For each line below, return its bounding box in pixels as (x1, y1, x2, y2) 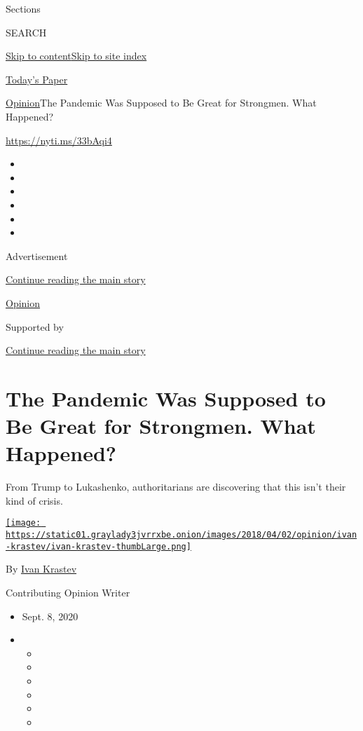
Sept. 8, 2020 (22, 608, 78, 623)
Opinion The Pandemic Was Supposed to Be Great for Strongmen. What (6, 95, 317, 110)
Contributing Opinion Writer (6, 585, 130, 599)
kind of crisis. (6, 493, 63, 507)
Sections (6, 1, 41, 15)
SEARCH (6, 25, 47, 39)
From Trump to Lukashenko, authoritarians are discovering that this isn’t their (6, 479, 346, 494)
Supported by (6, 319, 64, 334)
